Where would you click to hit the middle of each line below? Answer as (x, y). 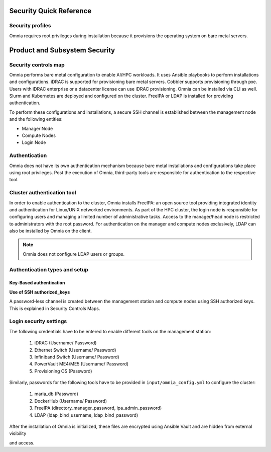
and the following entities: (36, 119)
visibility (18, 433)
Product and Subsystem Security (62, 50)
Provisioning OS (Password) (63, 371)
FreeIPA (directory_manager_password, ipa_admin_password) (98, 408)
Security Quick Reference (50, 11)
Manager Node (37, 128)
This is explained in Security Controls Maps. (55, 308)
